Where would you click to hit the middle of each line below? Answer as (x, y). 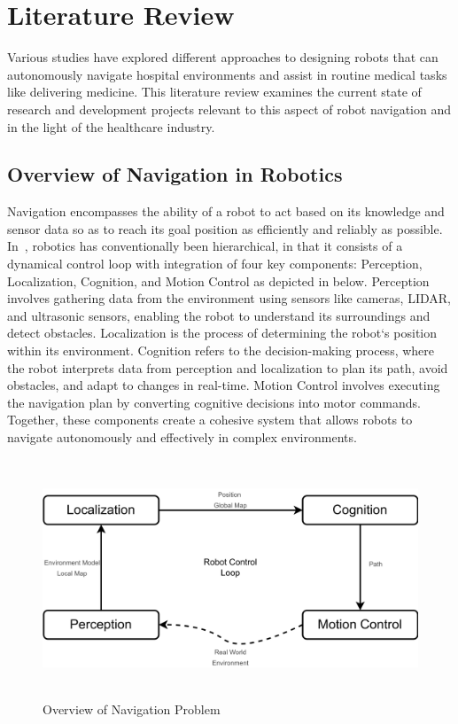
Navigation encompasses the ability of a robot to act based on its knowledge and (226, 211)
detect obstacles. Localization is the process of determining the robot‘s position (222, 333)
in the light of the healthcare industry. (111, 126)
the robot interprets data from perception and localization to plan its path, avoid (228, 367)
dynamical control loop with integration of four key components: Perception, (215, 264)
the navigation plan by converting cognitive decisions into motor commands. (214, 402)
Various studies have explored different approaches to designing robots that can (223, 57)
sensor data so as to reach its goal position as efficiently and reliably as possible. (225, 228)
